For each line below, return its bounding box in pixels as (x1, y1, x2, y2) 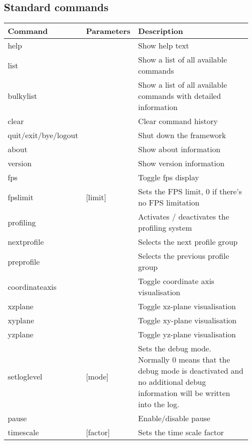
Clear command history (138, 115, 218, 127)
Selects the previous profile (138, 250, 229, 262)
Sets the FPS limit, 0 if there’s (138, 186, 242, 197)
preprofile (8, 255, 40, 267)
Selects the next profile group (138, 236, 238, 248)
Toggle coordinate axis (138, 275, 215, 287)
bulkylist (8, 90, 37, 102)
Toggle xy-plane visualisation (138, 315, 236, 326)
